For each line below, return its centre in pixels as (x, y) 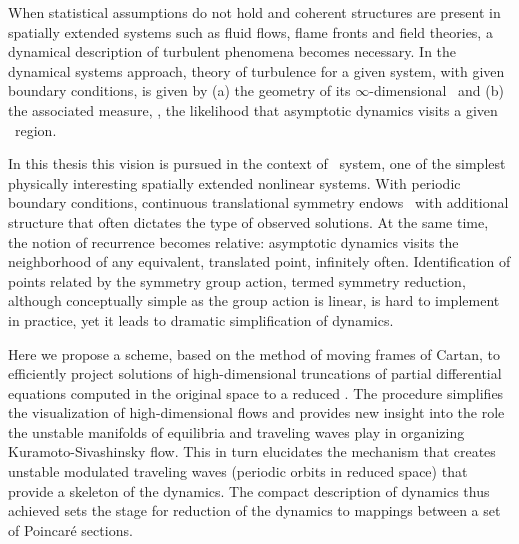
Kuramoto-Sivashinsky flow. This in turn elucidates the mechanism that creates (252, 451)
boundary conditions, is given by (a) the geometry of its (179, 90)
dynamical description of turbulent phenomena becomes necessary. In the (232, 51)
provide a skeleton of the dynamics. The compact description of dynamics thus (249, 490)
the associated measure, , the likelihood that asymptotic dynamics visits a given (253, 109)
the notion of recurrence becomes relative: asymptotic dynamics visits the (233, 241)
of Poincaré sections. (70, 529)
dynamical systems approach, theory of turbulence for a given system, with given (256, 70)
